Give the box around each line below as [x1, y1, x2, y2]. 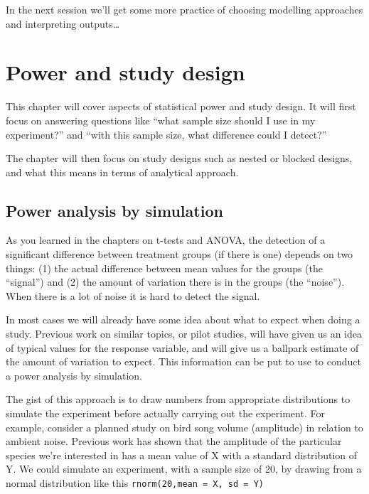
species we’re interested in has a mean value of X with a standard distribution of [6, 447, 358, 462]
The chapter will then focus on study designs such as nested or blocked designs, [6, 151, 353, 166]
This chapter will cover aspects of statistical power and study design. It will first [6, 99, 356, 114]
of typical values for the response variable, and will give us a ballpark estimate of [6, 340, 359, 355]
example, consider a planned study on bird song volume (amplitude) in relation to [6, 419, 363, 434]
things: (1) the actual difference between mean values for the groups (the [6, 260, 323, 275]
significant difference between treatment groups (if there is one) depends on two [6, 247, 353, 262]
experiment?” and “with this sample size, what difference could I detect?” [6, 127, 327, 141]
